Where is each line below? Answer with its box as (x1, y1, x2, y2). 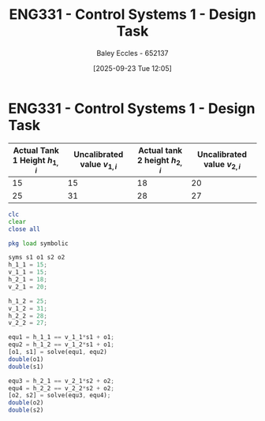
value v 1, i (80, 158, 118, 171)
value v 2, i (203, 158, 241, 171)
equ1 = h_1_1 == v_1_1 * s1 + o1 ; (8, 333, 114, 341)
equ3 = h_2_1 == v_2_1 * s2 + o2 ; (8, 377, 114, 385)
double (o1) (8, 355, 44, 363)
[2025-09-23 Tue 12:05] (93, 63, 172, 73)
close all (8, 225, 41, 233)
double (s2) (8, 406, 44, 415)
